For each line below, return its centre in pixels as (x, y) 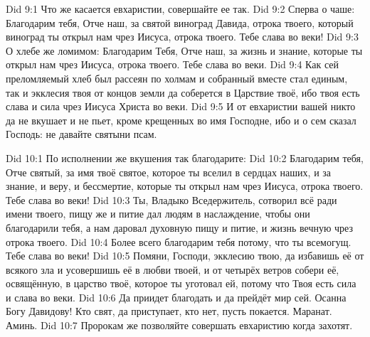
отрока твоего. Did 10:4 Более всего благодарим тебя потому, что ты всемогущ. (179, 241)
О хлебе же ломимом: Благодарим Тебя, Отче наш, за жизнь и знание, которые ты (184, 50)
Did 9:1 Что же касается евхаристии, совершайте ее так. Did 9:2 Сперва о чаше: (180, 9)
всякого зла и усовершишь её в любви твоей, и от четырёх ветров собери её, (173, 269)
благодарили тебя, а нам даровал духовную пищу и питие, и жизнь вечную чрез (180, 227)
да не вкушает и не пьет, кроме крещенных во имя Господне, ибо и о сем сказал (181, 120)
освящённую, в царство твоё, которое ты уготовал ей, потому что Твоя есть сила (181, 283)
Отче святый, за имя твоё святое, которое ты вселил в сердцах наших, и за (169, 172)
